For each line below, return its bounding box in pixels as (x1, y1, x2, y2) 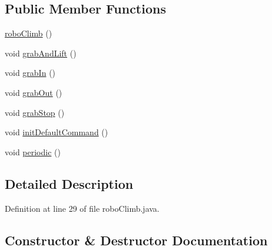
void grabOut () (5, 86, 62, 98)
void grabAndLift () (5, 46, 77, 59)
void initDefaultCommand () (5, 126, 108, 138)
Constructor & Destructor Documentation (5, 231, 268, 249)
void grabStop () (5, 106, 65, 118)
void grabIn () (5, 66, 56, 79)
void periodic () (5, 145, 61, 158)
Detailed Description (5, 174, 134, 192)
